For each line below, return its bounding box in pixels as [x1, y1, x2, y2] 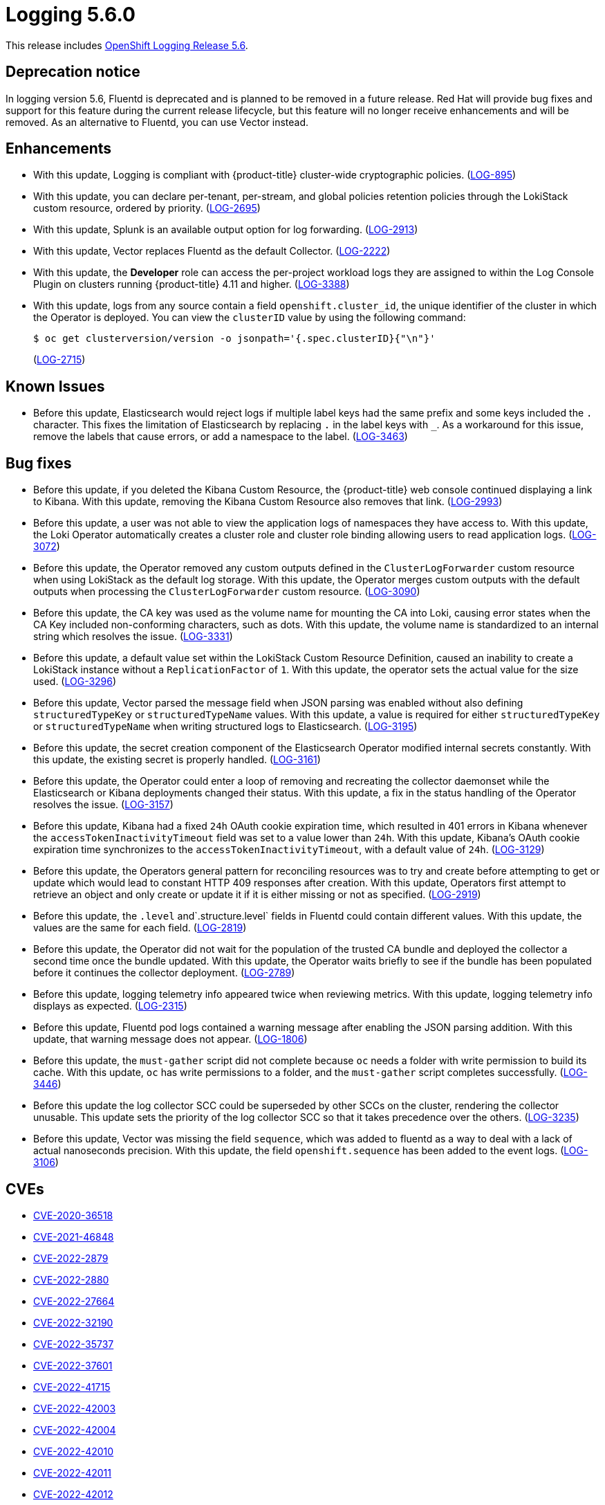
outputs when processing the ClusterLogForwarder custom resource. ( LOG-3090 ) [33, 585, 420, 598]
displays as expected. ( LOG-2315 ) [33, 1000, 187, 1012]
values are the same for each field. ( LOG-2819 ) [33, 922, 247, 934]
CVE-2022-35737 [33, 1338, 114, 1350]
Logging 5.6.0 [6, 3, 136, 26]
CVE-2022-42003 [33, 1402, 116, 1414]
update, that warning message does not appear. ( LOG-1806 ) [33, 1033, 308, 1046]
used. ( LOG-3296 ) [33, 675, 117, 688]
